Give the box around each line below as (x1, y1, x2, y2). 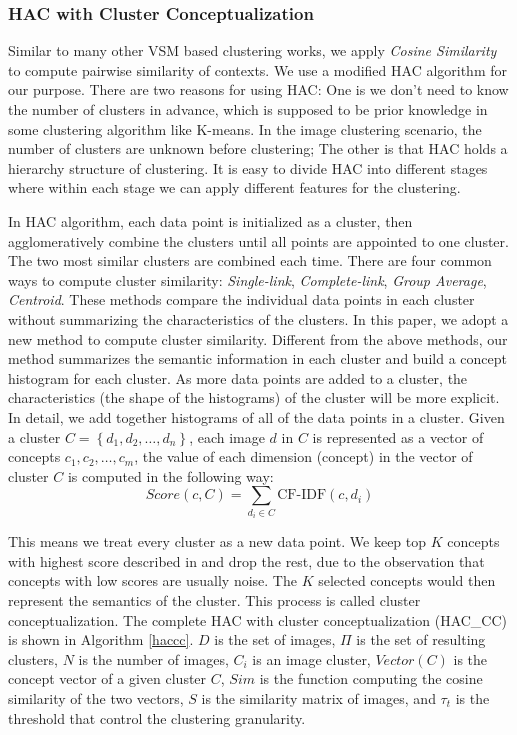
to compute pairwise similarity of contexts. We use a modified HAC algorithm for (8, 59, 507, 80)
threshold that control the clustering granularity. (8, 707, 306, 728)
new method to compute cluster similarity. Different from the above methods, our (8, 328, 508, 349)
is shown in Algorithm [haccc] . (8, 629, 194, 650)
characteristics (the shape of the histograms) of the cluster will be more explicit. (8, 387, 500, 408)
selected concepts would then (318, 570, 496, 591)
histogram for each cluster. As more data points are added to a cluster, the (8, 367, 468, 388)
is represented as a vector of (312, 426, 484, 447)
